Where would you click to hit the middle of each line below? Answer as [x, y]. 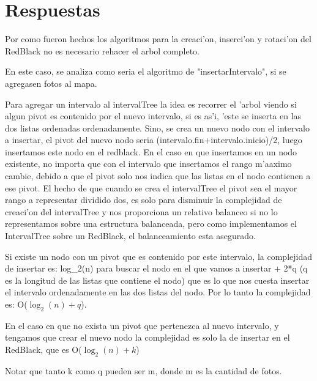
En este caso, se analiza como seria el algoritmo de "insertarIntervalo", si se [146, 71]
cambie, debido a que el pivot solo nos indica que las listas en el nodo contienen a [158, 176]
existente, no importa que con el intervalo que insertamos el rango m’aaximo [148, 164]
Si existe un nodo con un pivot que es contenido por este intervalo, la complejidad [158, 256]
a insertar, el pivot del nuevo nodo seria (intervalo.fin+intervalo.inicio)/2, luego [154, 140]
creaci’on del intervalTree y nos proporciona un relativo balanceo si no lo [141, 211]
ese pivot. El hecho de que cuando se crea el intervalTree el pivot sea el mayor [151, 187]
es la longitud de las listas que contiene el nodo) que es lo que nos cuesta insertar [157, 280]
